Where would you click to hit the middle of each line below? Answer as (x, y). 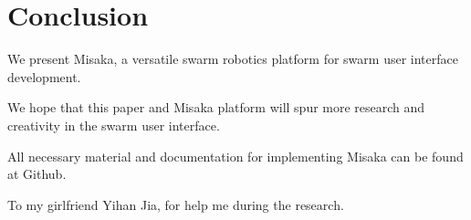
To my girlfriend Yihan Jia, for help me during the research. (176, 204)
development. (44, 76)
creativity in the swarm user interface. (114, 125)
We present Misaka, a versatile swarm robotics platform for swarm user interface (233, 59)
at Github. (37, 174)
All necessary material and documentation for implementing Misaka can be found (235, 156)
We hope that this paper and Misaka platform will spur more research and (216, 107)
